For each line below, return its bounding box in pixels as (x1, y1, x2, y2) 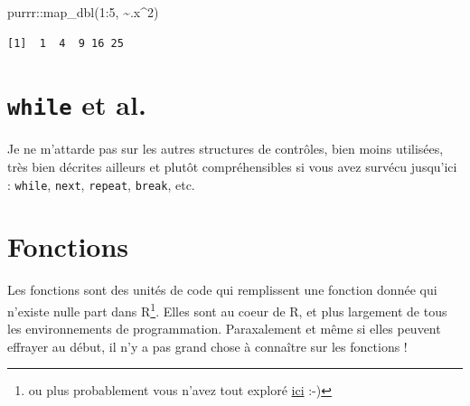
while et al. (7, 86, 146, 123)
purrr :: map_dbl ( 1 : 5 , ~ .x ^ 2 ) (7, 3, 159, 21)
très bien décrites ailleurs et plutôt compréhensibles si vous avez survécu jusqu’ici (7, 157, 457, 176)
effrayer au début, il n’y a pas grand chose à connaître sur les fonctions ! (7, 336, 408, 355)
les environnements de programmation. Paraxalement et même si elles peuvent (7, 319, 441, 338)
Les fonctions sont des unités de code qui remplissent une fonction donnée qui (7, 280, 437, 299)
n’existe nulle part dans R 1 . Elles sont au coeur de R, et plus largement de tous (7, 299, 447, 320)
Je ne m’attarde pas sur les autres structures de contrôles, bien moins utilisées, (7, 139, 444, 158)
